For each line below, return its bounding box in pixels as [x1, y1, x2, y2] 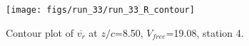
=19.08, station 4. [166, 25, 244, 40]
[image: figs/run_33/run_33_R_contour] [6, 5, 195, 15]
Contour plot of [6, 25, 73, 40]
